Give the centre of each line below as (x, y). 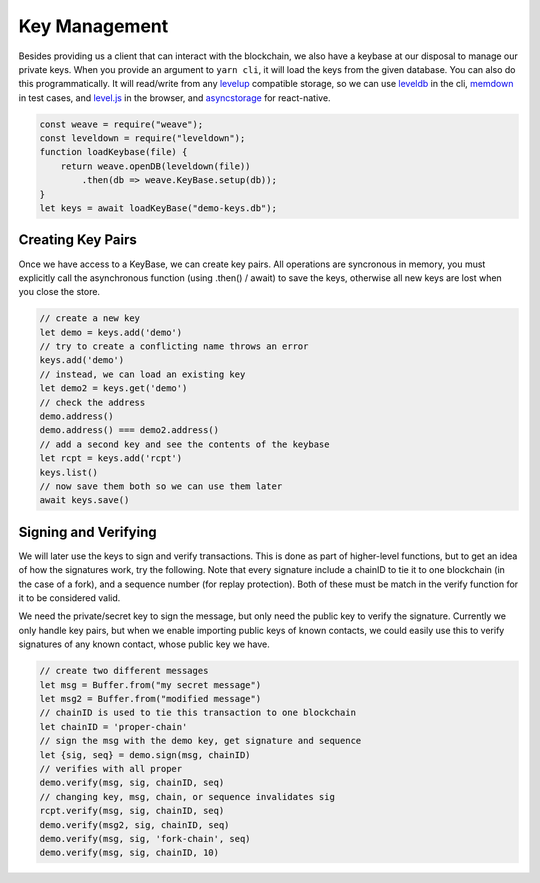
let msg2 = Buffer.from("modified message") (150, 698)
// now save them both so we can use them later (161, 486)
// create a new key (89, 318)
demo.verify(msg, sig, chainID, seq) (132, 783)
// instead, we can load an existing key (142, 374)
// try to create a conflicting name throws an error (174, 346)
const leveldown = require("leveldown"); (142, 138)
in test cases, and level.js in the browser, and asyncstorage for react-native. (174, 97)
